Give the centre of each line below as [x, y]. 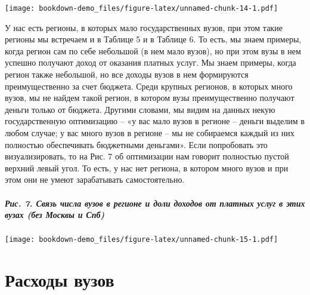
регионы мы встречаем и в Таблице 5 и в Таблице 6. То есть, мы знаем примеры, [153, 39]
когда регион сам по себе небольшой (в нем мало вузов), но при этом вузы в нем [153, 50]
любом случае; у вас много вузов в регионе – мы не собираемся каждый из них [150, 133]
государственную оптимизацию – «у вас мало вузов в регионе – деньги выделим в [155, 121]
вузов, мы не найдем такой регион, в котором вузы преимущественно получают [150, 98]
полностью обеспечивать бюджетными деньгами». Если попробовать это [136, 144]
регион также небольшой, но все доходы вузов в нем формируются [127, 74]
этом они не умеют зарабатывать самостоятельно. [95, 179]
